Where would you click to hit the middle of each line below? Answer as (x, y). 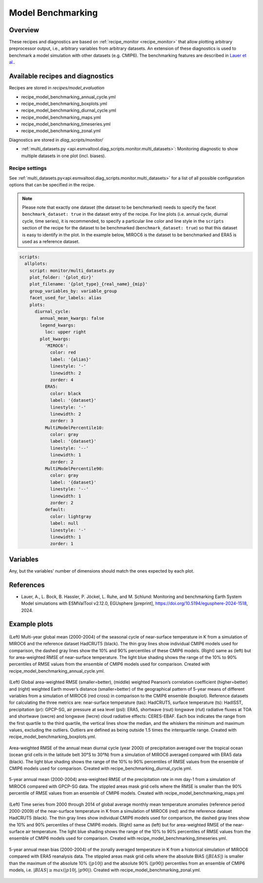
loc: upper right (65, 332)
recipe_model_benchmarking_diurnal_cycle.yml (69, 110)
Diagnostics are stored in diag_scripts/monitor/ (56, 140)
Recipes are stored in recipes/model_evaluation (57, 88)
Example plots (31, 624)
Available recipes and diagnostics (61, 76)
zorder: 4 (62, 380)
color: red (63, 352)
